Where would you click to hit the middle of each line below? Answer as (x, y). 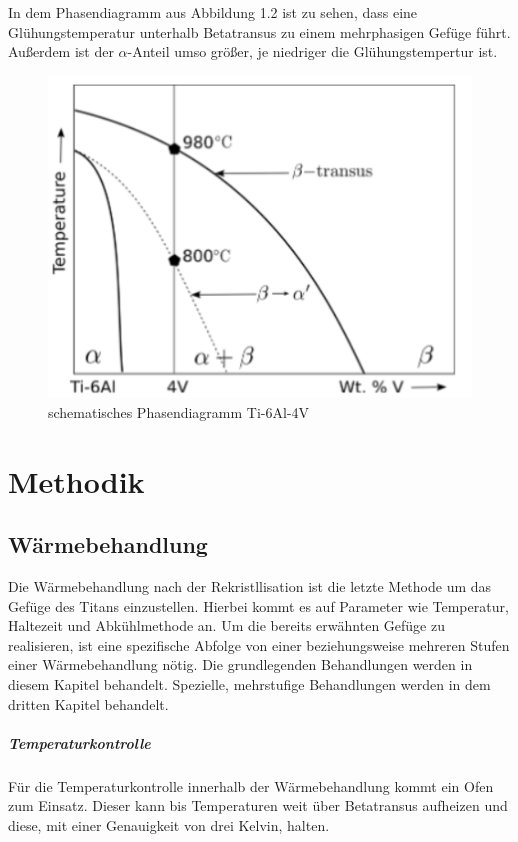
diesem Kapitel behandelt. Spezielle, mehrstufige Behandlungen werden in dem (249, 684)
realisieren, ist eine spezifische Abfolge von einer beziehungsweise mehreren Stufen (259, 644)
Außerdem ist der (61, 51)
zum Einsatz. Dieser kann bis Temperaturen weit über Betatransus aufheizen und (258, 805)
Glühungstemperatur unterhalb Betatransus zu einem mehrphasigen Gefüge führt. (259, 31)
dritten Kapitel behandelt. (88, 703)
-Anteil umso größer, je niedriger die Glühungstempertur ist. (312, 51)
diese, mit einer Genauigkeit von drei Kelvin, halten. (169, 825)
